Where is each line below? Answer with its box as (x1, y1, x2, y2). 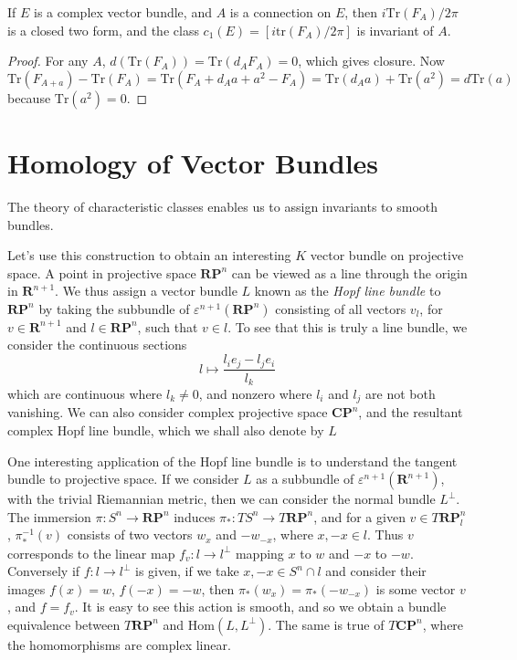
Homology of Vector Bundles (7, 143, 379, 181)
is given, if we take (135, 561, 239, 581)
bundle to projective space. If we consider (7, 469, 239, 488)
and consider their (325, 561, 427, 581)
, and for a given (313, 507, 406, 526)
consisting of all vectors (275, 299, 406, 318)
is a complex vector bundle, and (34, 3, 212, 21)
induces (174, 507, 216, 526)
